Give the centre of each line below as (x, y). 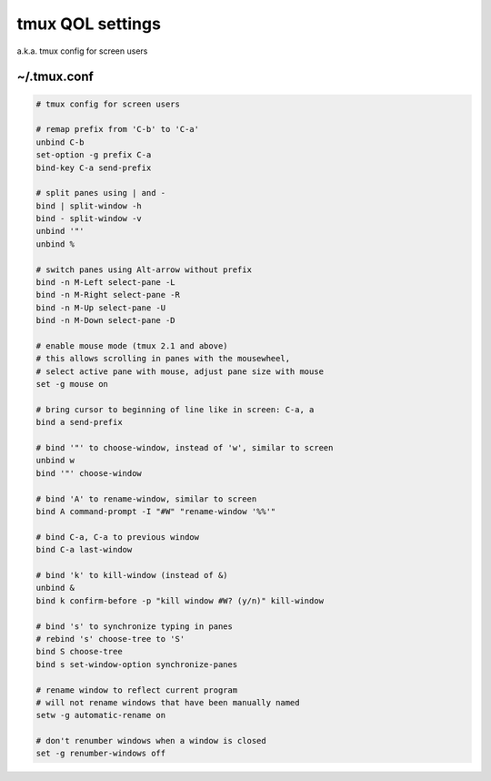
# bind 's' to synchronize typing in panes (135, 626)
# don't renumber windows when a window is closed (151, 741)
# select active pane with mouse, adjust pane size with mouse (180, 371)
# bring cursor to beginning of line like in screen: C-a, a (175, 409)
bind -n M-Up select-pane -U (101, 308)
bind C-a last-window (84, 550)
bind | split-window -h (89, 206)
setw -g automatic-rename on (101, 715)
